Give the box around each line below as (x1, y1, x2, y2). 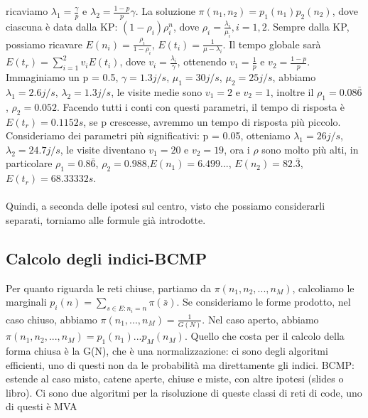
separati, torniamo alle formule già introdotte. (6, 212, 206, 227)
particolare (6, 156, 53, 171)
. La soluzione (135, 4, 195, 18)
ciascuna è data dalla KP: (6, 18, 118, 33)
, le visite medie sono (111, 85, 202, 100)
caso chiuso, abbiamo (6, 311, 97, 326)
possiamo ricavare (6, 36, 82, 51)
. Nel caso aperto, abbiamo (202, 311, 319, 326)
